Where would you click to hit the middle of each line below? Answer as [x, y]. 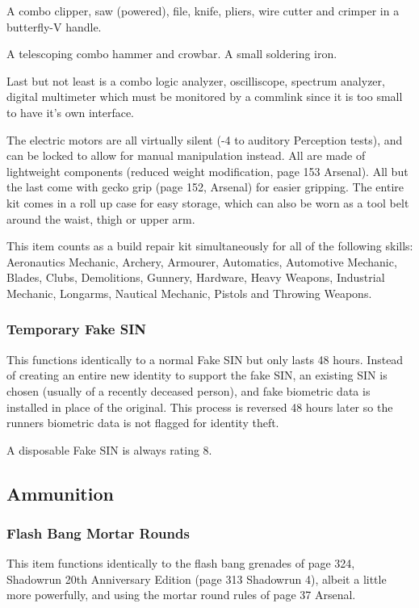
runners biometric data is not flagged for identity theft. [143, 423]
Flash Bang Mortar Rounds [98, 533]
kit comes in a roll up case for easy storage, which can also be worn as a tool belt [208, 202]
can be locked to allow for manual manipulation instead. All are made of [186, 155]
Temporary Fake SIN [77, 329]
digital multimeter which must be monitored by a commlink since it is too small [205, 96]
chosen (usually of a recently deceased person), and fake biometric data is [189, 390]
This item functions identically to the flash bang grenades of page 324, [181, 563]
